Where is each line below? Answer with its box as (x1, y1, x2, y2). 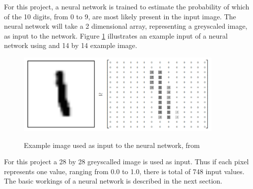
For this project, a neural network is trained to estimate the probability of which (4, 1, 250, 11)
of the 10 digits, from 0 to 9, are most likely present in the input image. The (4, 11, 236, 21)
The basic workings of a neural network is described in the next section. (4, 176, 222, 186)
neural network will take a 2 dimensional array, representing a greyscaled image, (4, 21, 248, 31)
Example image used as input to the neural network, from (24, 140, 200, 150)
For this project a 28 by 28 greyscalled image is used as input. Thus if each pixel (4, 156, 249, 167)
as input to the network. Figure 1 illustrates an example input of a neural (4, 30, 228, 41)
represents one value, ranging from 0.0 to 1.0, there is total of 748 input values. (4, 166, 245, 176)
